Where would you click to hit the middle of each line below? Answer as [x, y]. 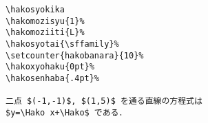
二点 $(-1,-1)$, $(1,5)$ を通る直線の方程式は [104, 101]
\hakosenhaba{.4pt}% [53, 78]
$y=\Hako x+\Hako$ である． [66, 112]
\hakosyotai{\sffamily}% [62, 44]
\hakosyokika [35, 10]
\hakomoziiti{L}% [45, 33]
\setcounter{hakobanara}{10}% [75, 55]
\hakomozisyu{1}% [45, 21]
